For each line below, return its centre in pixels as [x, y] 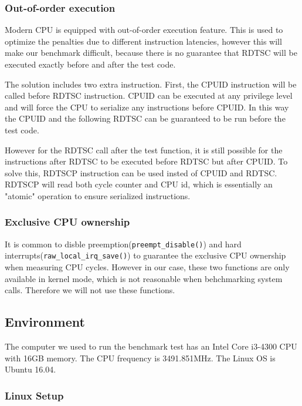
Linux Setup [34, 395]
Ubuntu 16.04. [30, 369]
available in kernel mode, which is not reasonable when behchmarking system [144, 278]
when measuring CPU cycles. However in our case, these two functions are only [147, 267]
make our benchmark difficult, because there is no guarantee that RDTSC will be [151, 53]
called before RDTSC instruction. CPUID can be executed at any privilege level [149, 95]
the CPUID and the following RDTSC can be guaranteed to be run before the [145, 118]
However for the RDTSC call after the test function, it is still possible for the [144, 150]
